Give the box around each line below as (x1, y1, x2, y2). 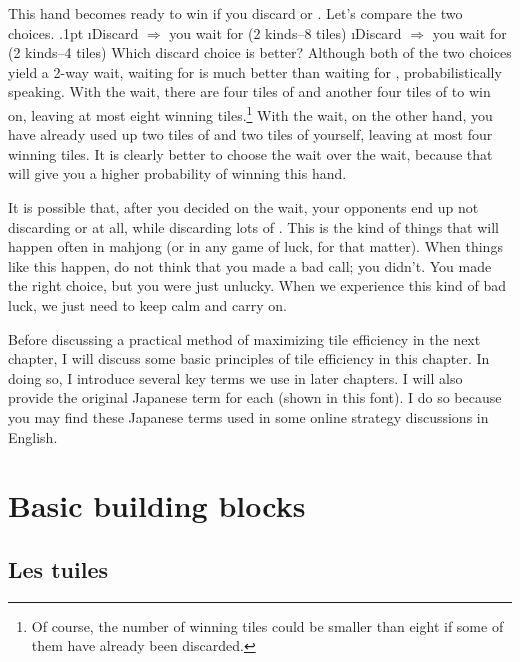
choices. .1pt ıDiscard (8, 22, 139, 43)
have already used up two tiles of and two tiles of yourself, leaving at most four (8, 124, 493, 145)
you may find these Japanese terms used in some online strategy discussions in (8, 406, 489, 427)
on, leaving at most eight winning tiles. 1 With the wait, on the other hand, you (8, 101, 493, 125)
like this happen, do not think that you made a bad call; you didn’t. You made (8, 255, 492, 276)
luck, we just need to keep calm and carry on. (8, 294, 287, 315)
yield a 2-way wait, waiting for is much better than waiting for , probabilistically (8, 61, 502, 82)
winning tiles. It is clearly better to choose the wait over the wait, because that (8, 143, 493, 164)
